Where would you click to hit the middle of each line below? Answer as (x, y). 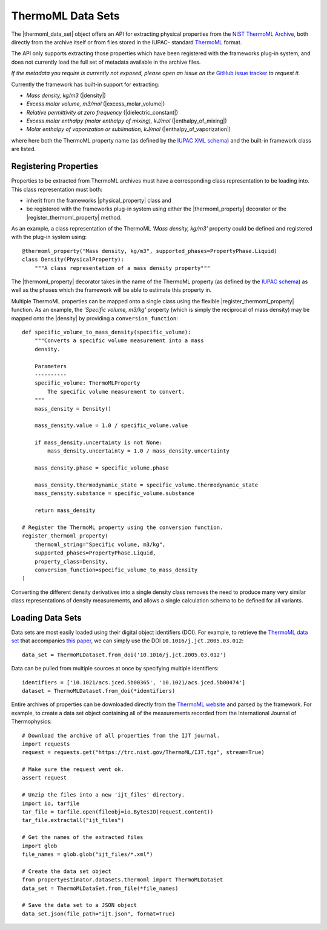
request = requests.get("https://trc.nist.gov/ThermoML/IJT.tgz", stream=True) (143, 753)
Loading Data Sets (46, 618)
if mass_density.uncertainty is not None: (98, 443)
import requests (46, 744)
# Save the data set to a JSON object (80, 905)
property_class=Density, (71, 561)
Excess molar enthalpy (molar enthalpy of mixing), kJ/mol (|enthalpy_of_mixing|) (127, 121)
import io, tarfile (51, 803)
